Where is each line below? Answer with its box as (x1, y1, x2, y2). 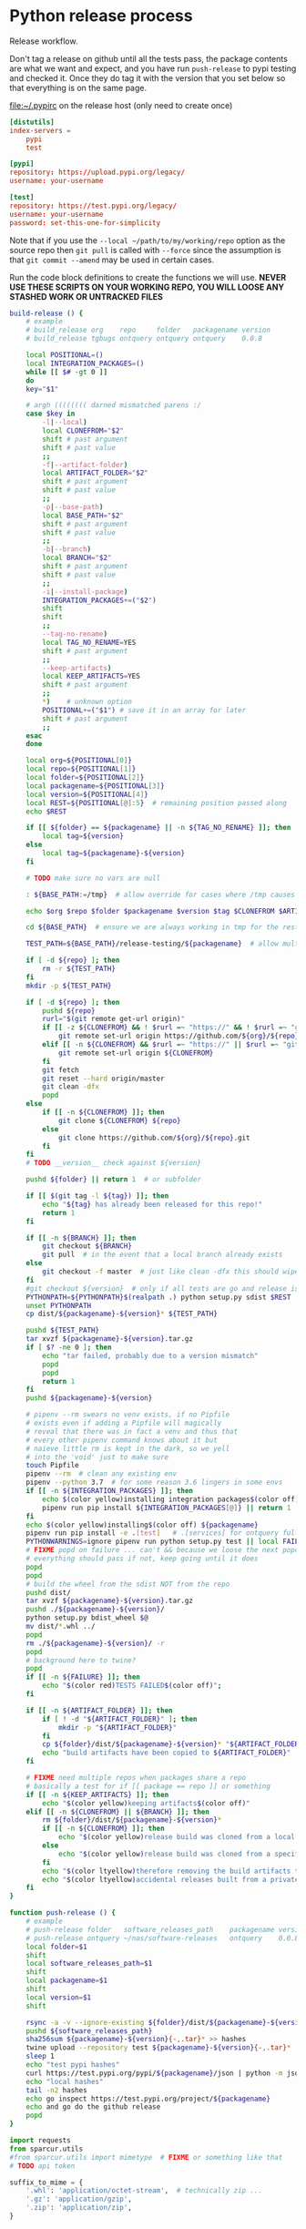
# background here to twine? (25, 1655, 137, 1665)
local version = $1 (25, 1992, 92, 2002)
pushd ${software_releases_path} (25, 2026, 153, 2036)
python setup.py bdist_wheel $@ (25, 1613, 148, 1622)
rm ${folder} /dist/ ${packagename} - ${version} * (42, 1815, 222, 1825)
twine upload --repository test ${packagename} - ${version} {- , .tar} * (25, 2043, 291, 2052)
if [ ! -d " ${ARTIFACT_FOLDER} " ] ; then (42, 1714, 198, 1723)
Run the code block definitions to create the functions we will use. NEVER (9, 271, 287, 282)
